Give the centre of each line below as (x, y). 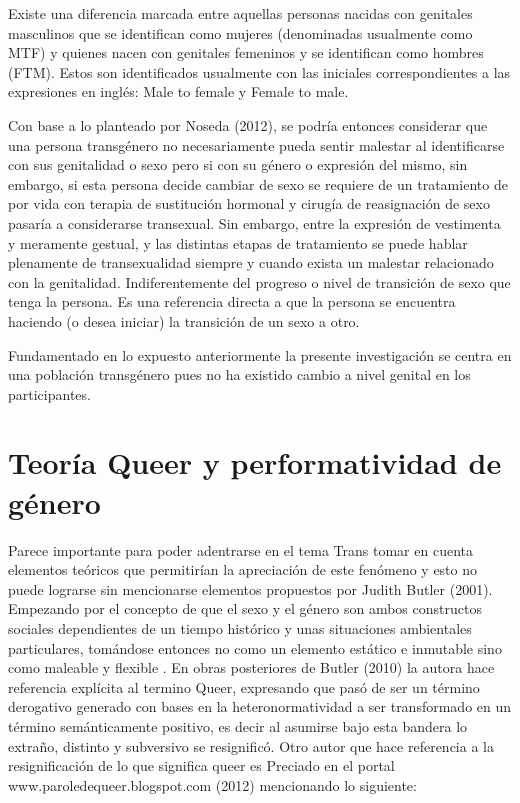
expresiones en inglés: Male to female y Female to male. (178, 91)
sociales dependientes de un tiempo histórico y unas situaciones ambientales (240, 627)
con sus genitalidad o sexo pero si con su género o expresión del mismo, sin (238, 164)
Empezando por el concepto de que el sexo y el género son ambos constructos (245, 608)
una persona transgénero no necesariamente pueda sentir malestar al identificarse (256, 144)
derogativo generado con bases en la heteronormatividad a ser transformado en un (260, 706)
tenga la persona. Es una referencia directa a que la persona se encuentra (232, 301)
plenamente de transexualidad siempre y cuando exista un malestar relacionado (251, 262)
